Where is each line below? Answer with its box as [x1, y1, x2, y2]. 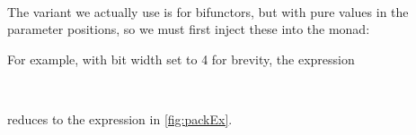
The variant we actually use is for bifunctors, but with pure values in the [7, 2, 409, 21]
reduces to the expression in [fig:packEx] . [7, 109, 233, 128]
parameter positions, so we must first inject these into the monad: [7, 20, 370, 38]
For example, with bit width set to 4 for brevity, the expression [7, 49, 355, 68]
